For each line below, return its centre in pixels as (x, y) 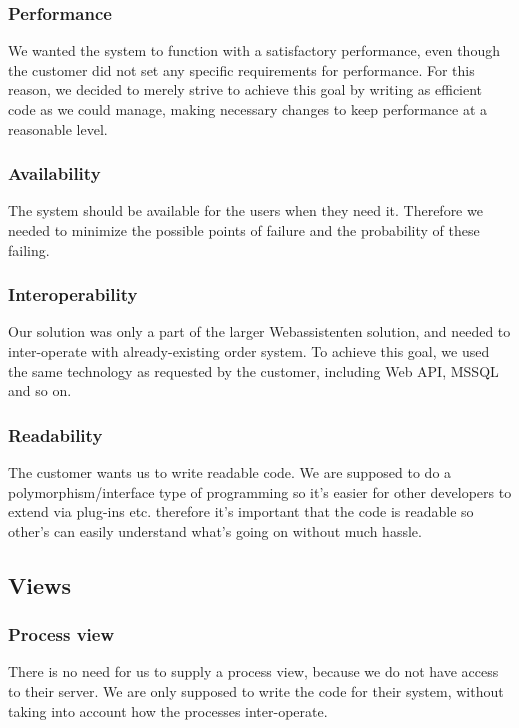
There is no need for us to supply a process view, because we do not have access (253, 671)
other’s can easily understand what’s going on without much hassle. (215, 530)
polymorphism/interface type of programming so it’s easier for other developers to (260, 491)
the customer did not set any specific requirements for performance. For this (241, 69)
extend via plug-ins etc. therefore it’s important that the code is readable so (241, 511)
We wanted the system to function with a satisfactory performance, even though (254, 50)
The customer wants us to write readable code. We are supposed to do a (230, 472)
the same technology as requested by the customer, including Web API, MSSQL (253, 370)
